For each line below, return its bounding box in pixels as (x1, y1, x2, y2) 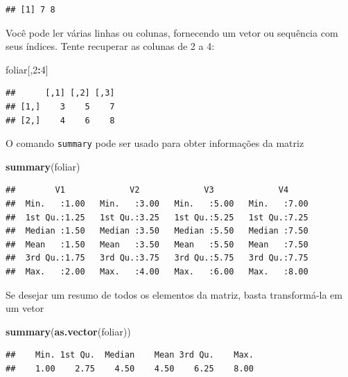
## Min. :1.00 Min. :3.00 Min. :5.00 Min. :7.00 (6, 199, 308, 209)
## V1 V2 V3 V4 (6, 185, 289, 195)
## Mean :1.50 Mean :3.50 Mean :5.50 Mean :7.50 (6, 239, 308, 249)
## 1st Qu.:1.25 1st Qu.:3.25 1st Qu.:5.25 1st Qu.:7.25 (6, 212, 308, 222)
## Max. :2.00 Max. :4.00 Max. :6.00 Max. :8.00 (6, 266, 308, 277)
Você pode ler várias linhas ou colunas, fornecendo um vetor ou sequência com (6, 25, 338, 40)
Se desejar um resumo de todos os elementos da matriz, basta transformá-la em (6, 287, 342, 301)
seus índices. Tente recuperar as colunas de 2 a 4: (6, 39, 215, 53)
